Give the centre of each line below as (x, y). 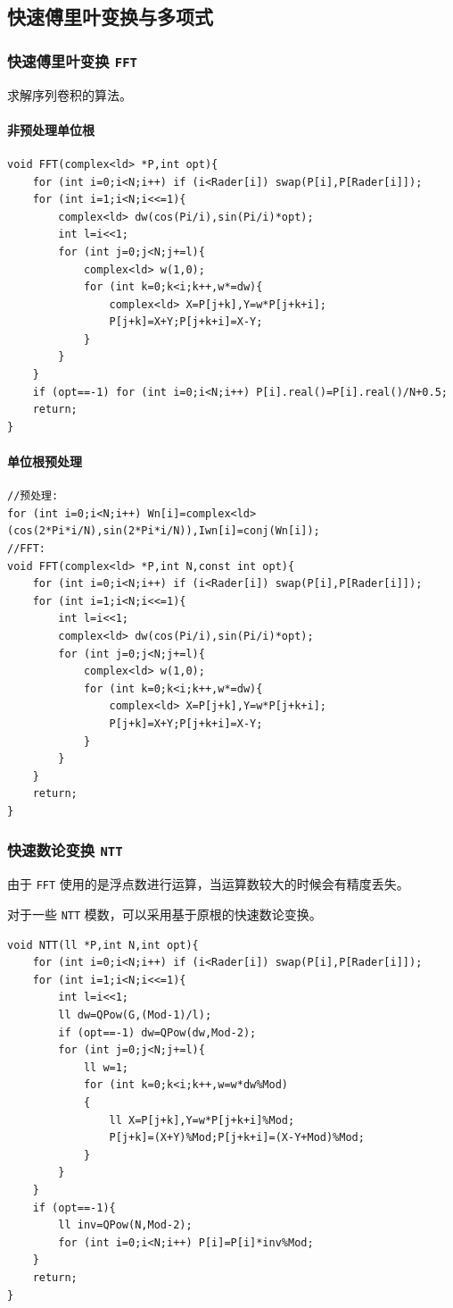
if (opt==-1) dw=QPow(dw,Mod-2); (157, 1032)
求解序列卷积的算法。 (70, 94)
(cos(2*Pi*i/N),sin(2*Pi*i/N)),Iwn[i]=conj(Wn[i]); (164, 531)
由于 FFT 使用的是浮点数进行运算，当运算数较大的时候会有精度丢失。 (208, 884)
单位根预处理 (45, 461)
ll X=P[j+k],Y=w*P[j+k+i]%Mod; (202, 1120)
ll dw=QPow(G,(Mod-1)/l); (135, 1015)
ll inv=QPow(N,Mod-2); (125, 1225)
